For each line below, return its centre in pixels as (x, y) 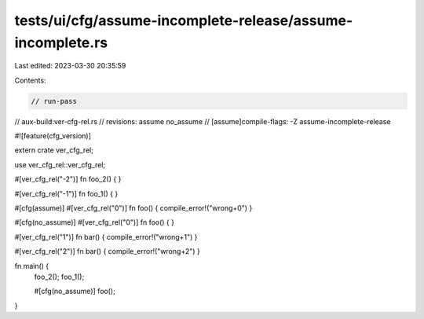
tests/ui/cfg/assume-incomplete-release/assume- (184, 20)
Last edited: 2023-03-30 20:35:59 (70, 66)
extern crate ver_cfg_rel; (54, 150)
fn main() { (32, 266)
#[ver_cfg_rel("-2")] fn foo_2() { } (68, 179)
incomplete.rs (61, 42)
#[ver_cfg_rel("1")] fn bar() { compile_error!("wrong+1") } (106, 236)
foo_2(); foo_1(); (59, 277)
